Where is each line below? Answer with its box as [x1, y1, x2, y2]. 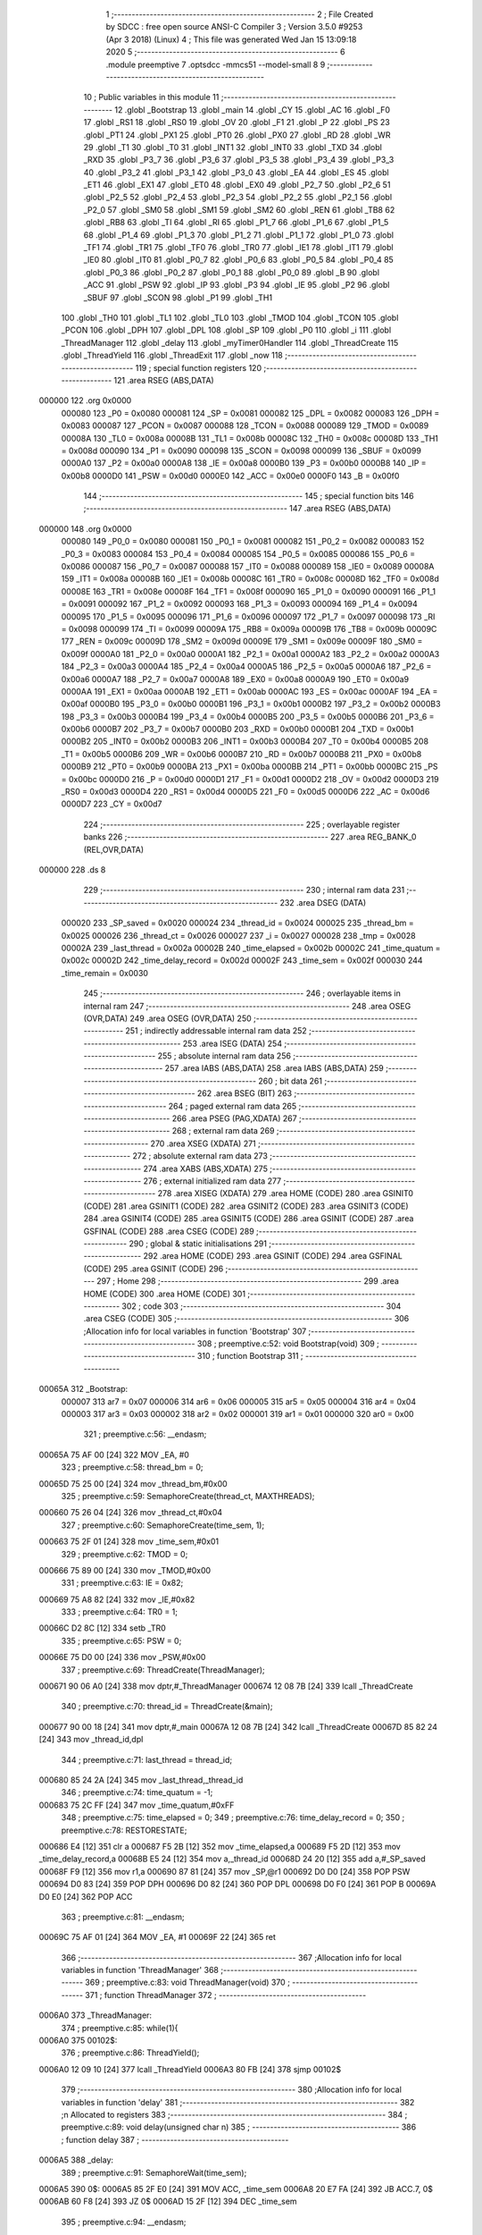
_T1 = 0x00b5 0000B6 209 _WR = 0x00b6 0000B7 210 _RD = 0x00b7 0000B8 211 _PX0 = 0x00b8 [61, 748, 422, 759]
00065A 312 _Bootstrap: [38, 1384, 129, 1395]
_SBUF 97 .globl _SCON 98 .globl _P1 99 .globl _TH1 [83, 291, 272, 303]
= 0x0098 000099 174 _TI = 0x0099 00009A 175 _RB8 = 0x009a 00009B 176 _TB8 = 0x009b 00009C [61, 623, 437, 634]
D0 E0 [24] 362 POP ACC [38, 1891, 133, 1902]
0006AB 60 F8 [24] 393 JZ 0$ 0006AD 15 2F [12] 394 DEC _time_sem [38, 2196, 298, 2207]
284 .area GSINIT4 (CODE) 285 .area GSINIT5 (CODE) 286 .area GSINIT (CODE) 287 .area [83, 1213, 414, 1224]
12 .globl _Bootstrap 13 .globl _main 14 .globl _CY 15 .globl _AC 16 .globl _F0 [114, 104, 390, 115]
